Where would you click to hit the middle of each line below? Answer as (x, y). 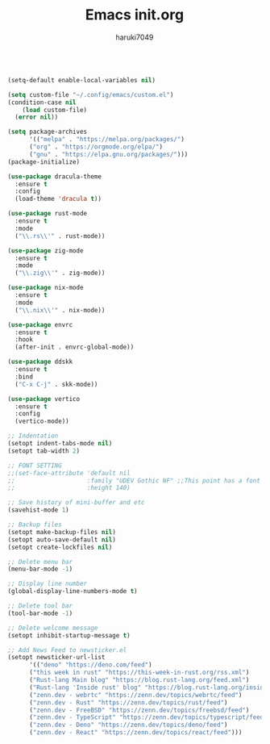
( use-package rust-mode (48, 214)
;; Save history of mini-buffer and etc (77, 503)
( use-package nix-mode (46, 288)
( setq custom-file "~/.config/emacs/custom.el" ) (91, 94)
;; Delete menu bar (40, 562)
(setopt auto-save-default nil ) (62, 539)
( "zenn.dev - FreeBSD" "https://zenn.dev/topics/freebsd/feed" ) (139, 710)
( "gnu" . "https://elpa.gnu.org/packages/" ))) (108, 154)
